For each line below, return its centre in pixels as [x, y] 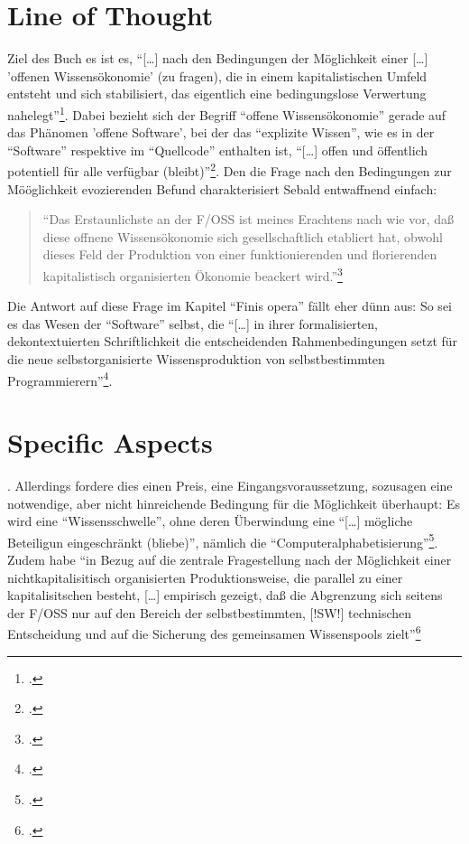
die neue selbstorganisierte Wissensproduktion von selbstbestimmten [196, 359]
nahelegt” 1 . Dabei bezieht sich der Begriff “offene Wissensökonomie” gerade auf [227, 113]
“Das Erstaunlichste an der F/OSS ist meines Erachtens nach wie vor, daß [248, 219]
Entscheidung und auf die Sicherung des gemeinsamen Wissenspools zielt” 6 [214, 633]
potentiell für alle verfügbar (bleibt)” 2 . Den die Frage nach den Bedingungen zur [230, 169]
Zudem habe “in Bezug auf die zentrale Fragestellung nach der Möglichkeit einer [230, 559]
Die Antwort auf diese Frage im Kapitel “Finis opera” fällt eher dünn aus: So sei [230, 306]
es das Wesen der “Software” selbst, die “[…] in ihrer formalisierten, [193, 323]
